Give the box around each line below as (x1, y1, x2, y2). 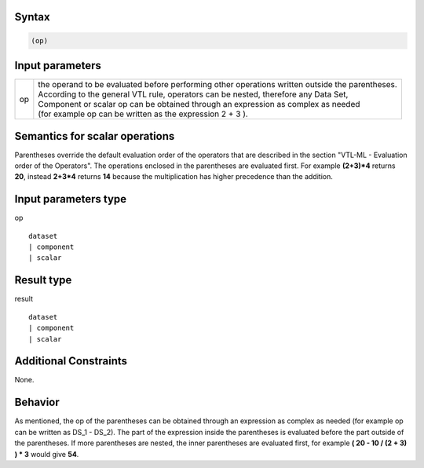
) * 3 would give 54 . (14, 449, 79, 459)
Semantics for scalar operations (14, 130, 175, 143)
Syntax (14, 10, 50, 24)
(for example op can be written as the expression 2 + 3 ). (38, 108, 249, 119)
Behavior (14, 396, 60, 409)
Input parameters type (14, 192, 127, 206)
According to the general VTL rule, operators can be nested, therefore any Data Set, (38, 89, 349, 100)
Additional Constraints (14, 354, 128, 368)
